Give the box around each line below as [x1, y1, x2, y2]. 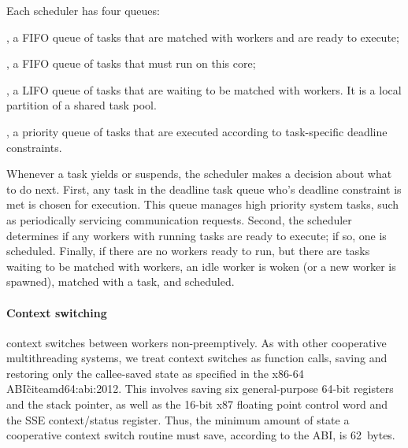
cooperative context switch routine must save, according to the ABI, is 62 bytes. [6, 427, 395, 443]
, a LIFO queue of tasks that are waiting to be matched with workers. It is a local [6, 81, 402, 98]
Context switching [6, 304, 107, 320]
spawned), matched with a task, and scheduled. [6, 273, 235, 290]
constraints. [6, 139, 62, 155]
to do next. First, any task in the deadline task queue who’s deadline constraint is [6, 180, 402, 197]
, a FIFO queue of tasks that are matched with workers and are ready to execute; [6, 28, 399, 45]
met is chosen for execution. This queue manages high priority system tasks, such [6, 196, 399, 213]
